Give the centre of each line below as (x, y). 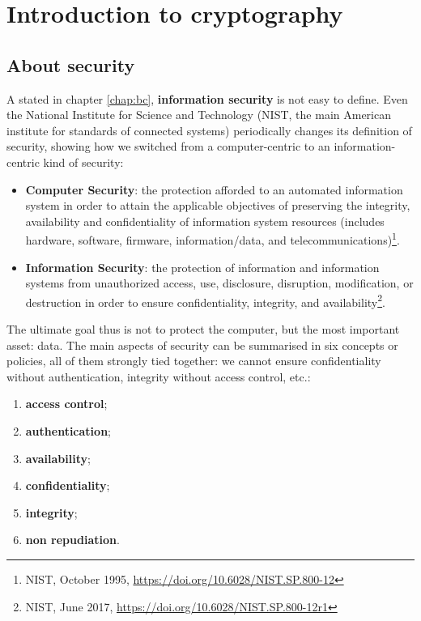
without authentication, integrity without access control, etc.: (159, 376)
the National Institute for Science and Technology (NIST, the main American (199, 115)
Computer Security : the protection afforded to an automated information (214, 189)
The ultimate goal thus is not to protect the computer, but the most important (203, 329)
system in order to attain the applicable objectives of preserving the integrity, (218, 205)
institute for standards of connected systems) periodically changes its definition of (209, 130)
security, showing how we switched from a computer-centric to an (168, 146)
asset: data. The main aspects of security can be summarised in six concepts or (202, 345)
